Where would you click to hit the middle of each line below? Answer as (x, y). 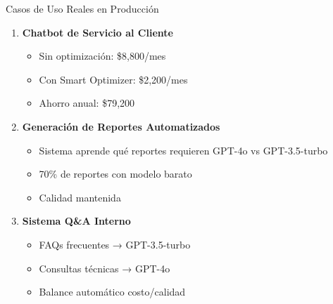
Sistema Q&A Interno (76, 221)
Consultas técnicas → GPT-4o (105, 268)
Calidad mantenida (80, 197)
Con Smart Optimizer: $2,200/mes (113, 79)
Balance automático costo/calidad (112, 292)
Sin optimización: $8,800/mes (102, 56)
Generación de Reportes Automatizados (121, 126)
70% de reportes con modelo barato (115, 174)
